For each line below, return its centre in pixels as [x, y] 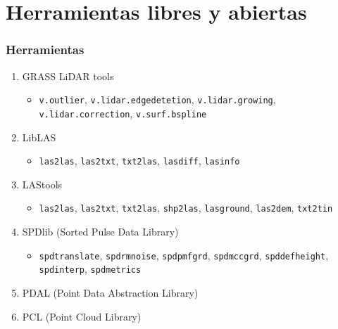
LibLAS [39, 137]
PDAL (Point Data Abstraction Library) [110, 292]
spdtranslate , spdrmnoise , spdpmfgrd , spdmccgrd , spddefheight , [184, 255]
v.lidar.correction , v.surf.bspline [123, 113]
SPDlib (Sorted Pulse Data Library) [100, 231]
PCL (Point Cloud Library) [82, 316]
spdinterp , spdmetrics [90, 269]
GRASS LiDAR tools [68, 76]
